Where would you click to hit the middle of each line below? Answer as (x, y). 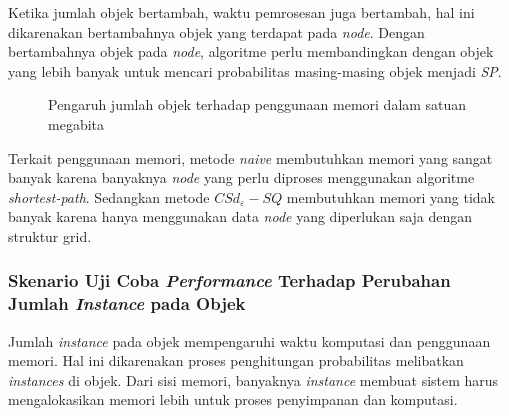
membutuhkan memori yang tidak (390, 196)
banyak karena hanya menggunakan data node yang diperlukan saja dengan (240, 216)
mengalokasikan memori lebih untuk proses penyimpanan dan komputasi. (233, 399)
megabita (76, 123)
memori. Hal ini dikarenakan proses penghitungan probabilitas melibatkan (236, 360)
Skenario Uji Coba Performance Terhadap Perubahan (229, 280)
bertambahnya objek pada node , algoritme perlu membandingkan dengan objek (251, 51)
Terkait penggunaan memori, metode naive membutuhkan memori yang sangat (250, 157)
